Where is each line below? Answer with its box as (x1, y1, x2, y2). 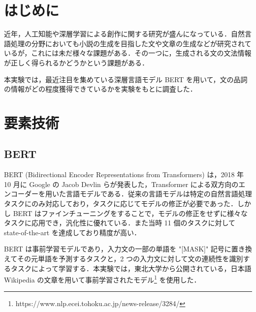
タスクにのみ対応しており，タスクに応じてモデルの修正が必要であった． (4, 198, 238, 209)
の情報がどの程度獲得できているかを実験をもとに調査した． (4, 84, 197, 94)
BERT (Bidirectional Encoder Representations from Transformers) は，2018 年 (4, 169, 244, 180)
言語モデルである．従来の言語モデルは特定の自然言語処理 (65, 188, 252, 199)
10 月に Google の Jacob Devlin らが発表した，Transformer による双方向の (4, 179, 239, 189)
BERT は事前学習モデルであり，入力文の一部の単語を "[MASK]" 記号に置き (4, 244, 245, 254)
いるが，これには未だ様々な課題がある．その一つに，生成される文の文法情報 (4, 48, 252, 58)
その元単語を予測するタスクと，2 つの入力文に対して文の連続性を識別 (17, 253, 243, 264)
